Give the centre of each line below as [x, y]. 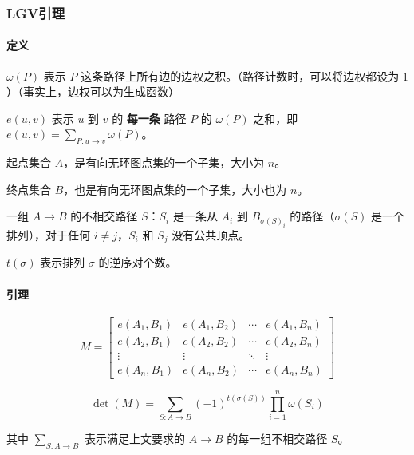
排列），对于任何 [48, 234]
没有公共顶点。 [211, 234]
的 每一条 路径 [149, 118]
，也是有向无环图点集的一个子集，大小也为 [175, 189]
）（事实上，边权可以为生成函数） [93, 91]
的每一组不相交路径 [277, 438]
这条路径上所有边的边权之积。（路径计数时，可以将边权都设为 [240, 75]
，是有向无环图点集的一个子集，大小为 [164, 162]
